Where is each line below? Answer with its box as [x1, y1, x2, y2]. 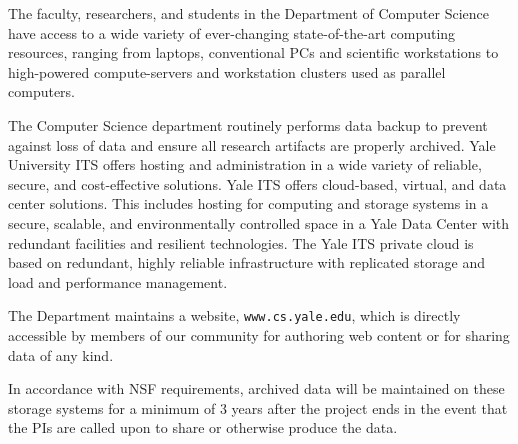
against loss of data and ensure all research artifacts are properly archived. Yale [8, 134, 496, 155]
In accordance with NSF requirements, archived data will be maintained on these [8, 378, 505, 399]
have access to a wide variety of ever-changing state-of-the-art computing [8, 22, 456, 43]
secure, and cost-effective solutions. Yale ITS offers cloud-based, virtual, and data [8, 173, 507, 194]
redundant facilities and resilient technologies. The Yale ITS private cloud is [8, 232, 474, 253]
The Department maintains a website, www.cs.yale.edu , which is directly [8, 305, 461, 326]
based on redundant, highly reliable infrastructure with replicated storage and [8, 252, 485, 273]
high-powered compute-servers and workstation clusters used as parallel [8, 61, 446, 82]
